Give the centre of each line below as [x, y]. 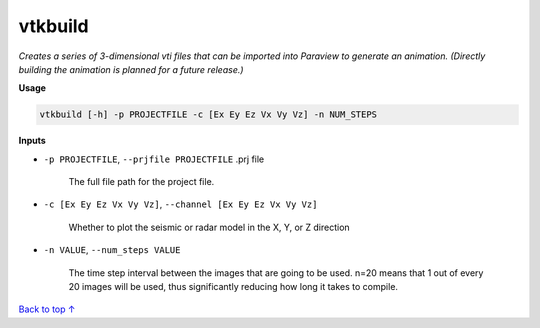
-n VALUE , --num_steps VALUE [112, 250]
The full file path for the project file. [141, 182]
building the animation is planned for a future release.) [131, 69]
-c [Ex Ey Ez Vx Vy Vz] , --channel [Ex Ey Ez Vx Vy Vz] [180, 204]
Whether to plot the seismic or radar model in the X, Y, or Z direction [209, 227]
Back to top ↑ [47, 309]
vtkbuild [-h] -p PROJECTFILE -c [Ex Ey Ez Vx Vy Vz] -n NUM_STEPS [208, 114]
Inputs [32, 141]
